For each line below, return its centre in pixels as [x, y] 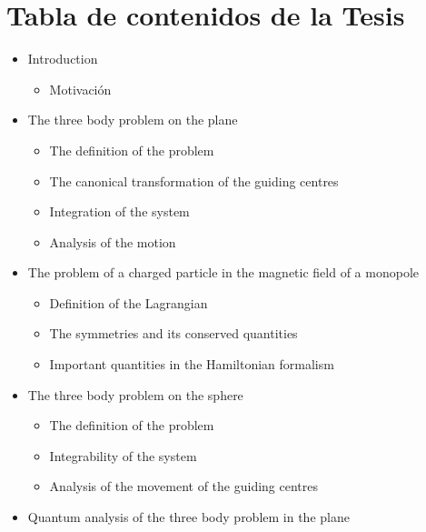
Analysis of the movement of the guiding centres [184, 486]
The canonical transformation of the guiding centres [194, 181]
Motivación [80, 89]
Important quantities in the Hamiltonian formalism [192, 364]
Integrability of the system [123, 455]
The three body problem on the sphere [135, 394]
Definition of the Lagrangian [129, 302]
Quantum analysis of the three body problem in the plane [188, 517]
